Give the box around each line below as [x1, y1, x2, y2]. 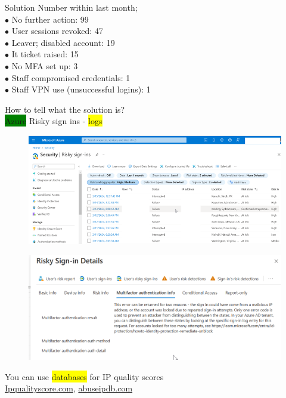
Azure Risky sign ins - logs [5, 115, 102, 127]
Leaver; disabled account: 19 [11, 36, 115, 48]
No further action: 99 [11, 13, 89, 25]
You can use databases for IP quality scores [5, 370, 164, 382]
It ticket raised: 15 [11, 48, 79, 60]
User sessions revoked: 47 [11, 24, 103, 37]
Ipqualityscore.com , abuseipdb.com [5, 382, 133, 394]
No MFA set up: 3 [11, 59, 78, 72]
